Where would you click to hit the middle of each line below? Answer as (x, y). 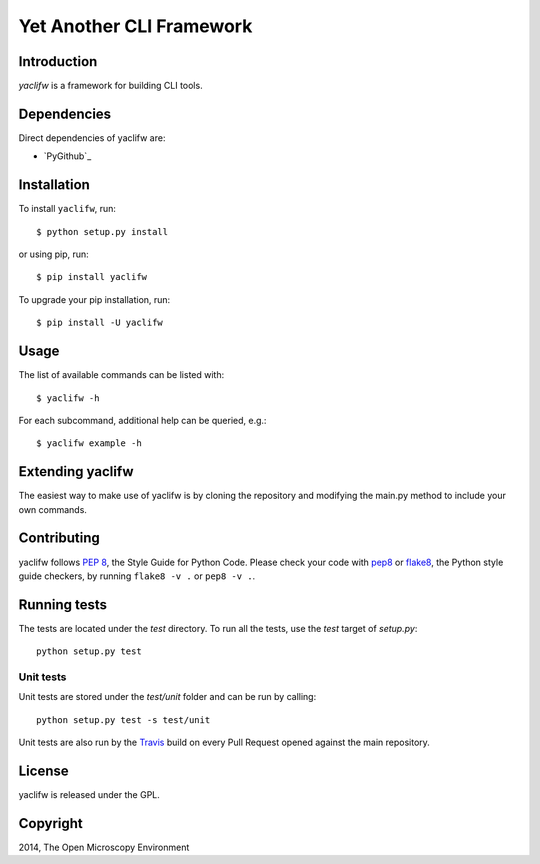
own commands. (52, 509)
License (43, 770)
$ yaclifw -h (68, 398)
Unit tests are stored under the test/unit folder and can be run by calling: (167, 697)
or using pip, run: (53, 254)
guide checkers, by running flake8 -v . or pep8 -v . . (137, 576)
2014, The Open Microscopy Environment (104, 847)
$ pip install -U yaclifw (100, 323)
